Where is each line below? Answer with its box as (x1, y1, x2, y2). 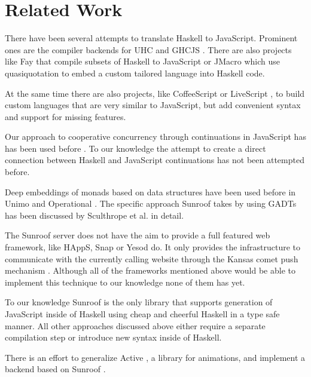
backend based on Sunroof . (5, 363, 106, 375)
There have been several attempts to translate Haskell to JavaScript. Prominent (5, 32, 298, 44)
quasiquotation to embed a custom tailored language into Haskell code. (5, 66, 265, 79)
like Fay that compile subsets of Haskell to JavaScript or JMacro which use (5, 55, 280, 68)
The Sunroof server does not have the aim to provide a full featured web (5, 229, 270, 241)
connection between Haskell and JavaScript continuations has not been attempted (5, 154, 304, 166)
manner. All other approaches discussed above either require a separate (5, 319, 266, 332)
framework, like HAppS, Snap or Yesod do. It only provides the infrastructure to (5, 241, 301, 253)
